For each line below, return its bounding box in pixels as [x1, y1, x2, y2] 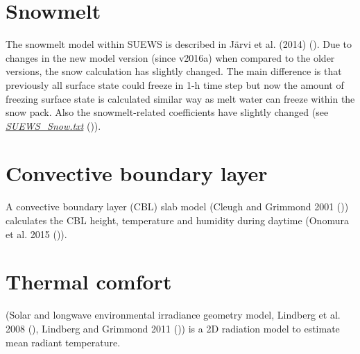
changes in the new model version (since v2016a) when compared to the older [6, 50, 335, 65]
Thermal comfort [6, 267, 172, 296]
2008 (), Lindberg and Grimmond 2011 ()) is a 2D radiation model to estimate [6, 321, 340, 335]
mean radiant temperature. [6, 335, 121, 349]
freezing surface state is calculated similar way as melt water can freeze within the [6, 91, 355, 106]
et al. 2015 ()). [6, 226, 67, 241]
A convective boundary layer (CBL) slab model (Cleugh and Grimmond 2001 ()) [6, 199, 349, 214]
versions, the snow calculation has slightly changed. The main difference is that [6, 64, 342, 78]
